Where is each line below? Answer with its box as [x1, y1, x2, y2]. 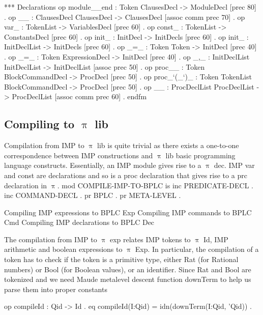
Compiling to [4, 116, 75, 132]
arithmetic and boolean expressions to [4, 244, 123, 254]
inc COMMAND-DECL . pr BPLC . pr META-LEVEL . [4, 190, 181, 201]
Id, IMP [203, 234, 228, 244]
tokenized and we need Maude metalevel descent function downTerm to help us [4, 274, 251, 284]
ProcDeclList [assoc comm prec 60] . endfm [12, 91, 147, 102]
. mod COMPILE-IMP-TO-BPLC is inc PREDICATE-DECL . [57, 180, 253, 190]
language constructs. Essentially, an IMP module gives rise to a [4, 160, 201, 170]
